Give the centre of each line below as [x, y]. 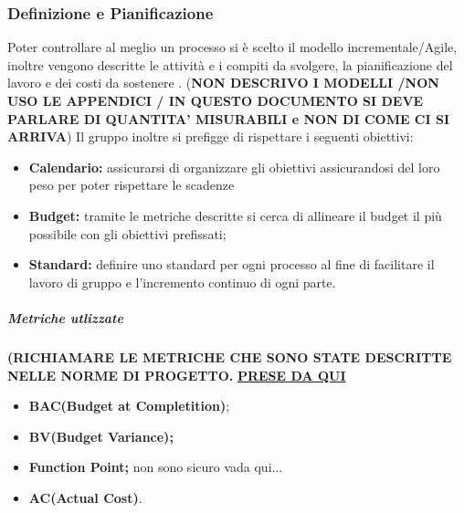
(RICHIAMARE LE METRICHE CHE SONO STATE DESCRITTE [230, 356]
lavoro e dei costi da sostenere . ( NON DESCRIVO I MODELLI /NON [223, 83]
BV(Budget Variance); [101, 436]
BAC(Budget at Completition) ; [129, 406]
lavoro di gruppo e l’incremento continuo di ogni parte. [182, 282]
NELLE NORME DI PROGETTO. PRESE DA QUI [177, 375]
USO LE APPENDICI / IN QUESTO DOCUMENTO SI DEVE [216, 100]
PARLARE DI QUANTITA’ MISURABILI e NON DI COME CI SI [229, 118]
